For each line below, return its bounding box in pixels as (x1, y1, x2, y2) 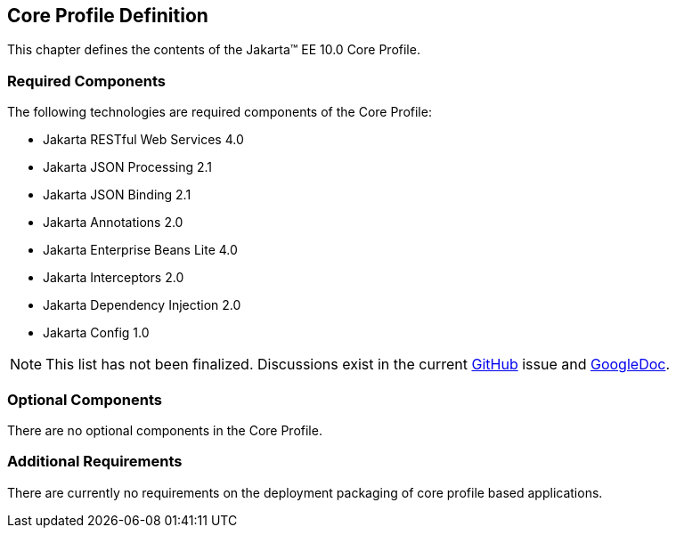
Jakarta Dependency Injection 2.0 (43, 297, 241, 313)
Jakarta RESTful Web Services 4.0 (43, 132, 244, 148)
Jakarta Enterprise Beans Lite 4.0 (43, 242, 238, 258)
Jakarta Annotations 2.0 (43, 215, 183, 231)
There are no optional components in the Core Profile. (7, 422, 322, 438)
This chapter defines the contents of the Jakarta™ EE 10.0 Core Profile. (7, 42, 420, 58)
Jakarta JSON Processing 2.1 (43, 159, 213, 175)
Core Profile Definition (7, 4, 208, 27)
